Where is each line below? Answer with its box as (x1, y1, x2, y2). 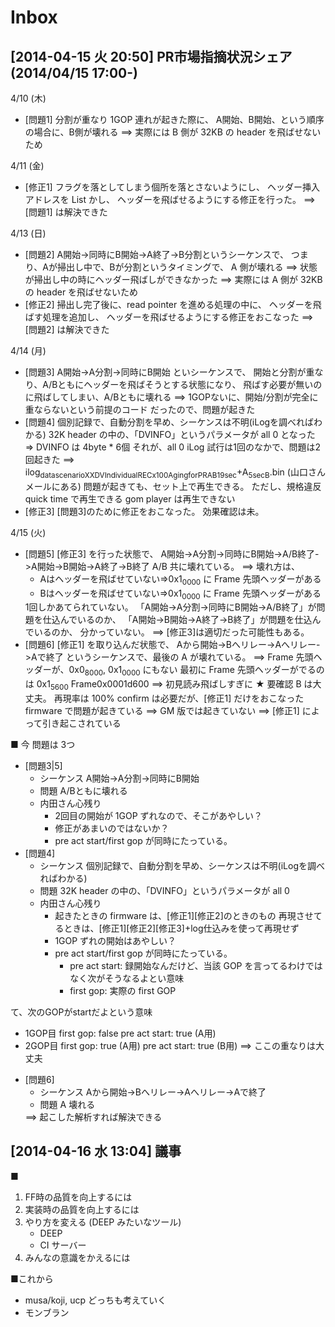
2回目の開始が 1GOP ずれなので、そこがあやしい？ (54, 809, 263, 821)
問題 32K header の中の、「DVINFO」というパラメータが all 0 (39, 884, 290, 896)
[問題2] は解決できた (24, 324, 110, 335)
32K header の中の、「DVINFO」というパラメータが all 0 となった (48, 429, 316, 440)
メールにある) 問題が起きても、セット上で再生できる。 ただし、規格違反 (24, 480, 322, 492)
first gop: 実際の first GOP (69, 984, 177, 996)
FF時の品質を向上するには (24, 1191, 133, 1203)
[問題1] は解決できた (24, 206, 108, 218)
